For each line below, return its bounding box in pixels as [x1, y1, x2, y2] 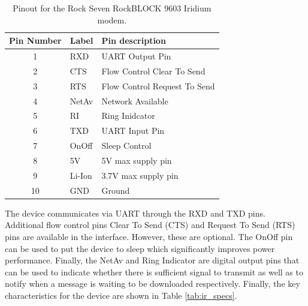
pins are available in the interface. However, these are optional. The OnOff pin [5, 230, 293, 242]
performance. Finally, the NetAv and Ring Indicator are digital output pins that [5, 254, 300, 266]
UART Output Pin [101, 50, 171, 62]
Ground [101, 184, 130, 196]
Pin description [101, 34, 166, 47]
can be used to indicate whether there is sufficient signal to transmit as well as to [5, 265, 303, 278]
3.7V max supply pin [101, 169, 179, 181]
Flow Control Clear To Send [101, 64, 206, 77]
